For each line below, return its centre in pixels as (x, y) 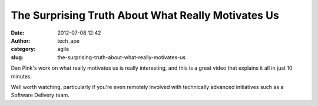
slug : (17, 57)
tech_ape (68, 40)
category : (23, 49)
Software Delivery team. (40, 95)
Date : (18, 33)
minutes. (21, 76)
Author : (21, 40)
